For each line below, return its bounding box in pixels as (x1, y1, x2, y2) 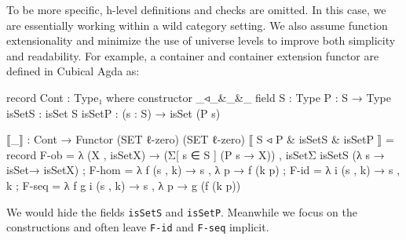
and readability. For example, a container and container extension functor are (6, 47, 379, 64)
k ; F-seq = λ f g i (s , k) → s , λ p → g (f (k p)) (6, 176, 241, 193)
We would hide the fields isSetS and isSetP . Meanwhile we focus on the (6, 203, 357, 220)
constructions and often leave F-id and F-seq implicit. (6, 219, 269, 235)
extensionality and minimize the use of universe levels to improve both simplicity (6, 32, 396, 49)
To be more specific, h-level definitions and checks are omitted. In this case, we (6, 2, 386, 17)
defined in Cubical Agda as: (6, 63, 140, 79)
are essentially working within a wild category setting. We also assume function (6, 16, 388, 33)
